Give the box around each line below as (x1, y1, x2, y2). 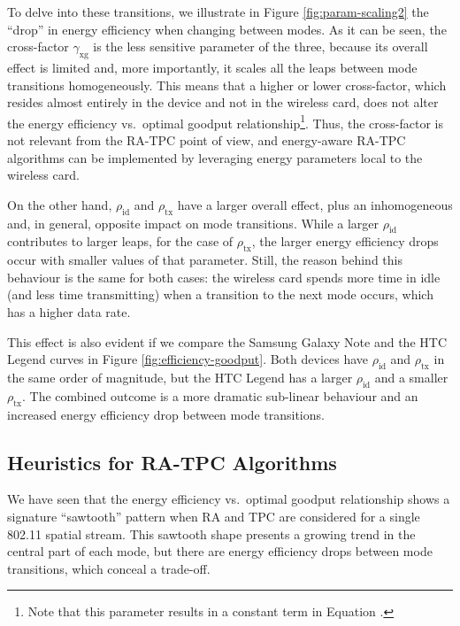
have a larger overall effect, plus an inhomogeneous (177, 195, 453, 213)
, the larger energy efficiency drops (251, 232, 439, 251)
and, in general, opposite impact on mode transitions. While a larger (7, 213, 379, 232)
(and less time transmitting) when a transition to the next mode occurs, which (7, 285, 433, 304)
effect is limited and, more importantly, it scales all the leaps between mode (7, 58, 418, 76)
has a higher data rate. (7, 302, 131, 321)
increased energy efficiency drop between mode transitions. (7, 405, 325, 423)
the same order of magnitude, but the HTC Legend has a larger (7, 367, 353, 386)
